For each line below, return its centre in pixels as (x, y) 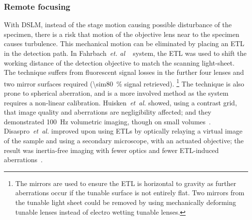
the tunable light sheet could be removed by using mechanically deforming (126, 202)
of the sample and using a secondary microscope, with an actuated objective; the (124, 140)
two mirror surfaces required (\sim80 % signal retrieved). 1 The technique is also (124, 83)
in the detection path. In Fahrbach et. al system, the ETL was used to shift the (125, 53)
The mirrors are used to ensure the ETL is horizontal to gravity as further (126, 183)
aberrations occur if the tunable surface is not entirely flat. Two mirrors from (130, 193)
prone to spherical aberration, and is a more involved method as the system (116, 93)
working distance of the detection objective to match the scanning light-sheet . (119, 62)
